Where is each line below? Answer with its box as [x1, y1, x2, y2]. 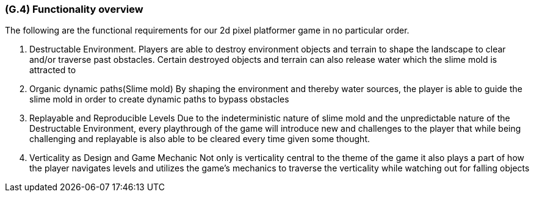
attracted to [29, 65, 76, 76]
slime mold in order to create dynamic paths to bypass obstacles [29, 94, 289, 105]
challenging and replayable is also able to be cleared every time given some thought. [29, 134, 370, 145]
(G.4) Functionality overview [5, 3, 143, 15]
